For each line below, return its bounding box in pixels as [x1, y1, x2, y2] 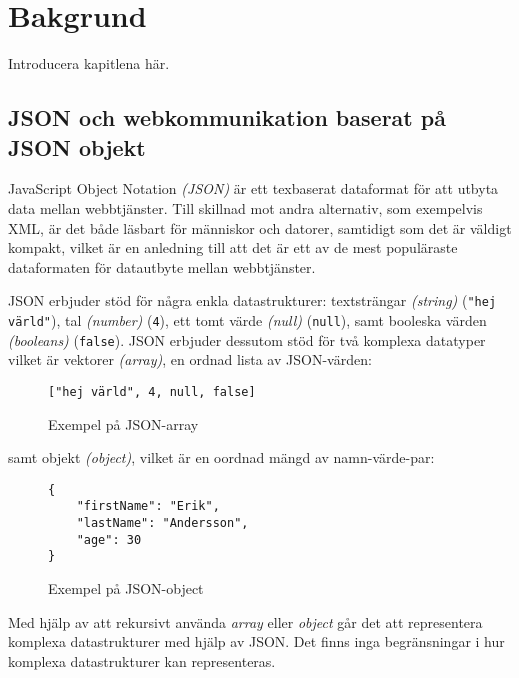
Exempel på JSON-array [48, 413, 199, 434]
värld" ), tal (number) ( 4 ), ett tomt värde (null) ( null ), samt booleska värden [8, 309, 487, 330]
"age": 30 [76, 532, 142, 547]
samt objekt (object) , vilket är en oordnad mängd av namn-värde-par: [8, 447, 435, 468]
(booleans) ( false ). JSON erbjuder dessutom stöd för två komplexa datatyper [8, 329, 486, 350]
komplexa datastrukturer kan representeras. [8, 650, 276, 671]
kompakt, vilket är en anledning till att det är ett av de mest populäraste [8, 237, 458, 258]
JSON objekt [8, 131, 146, 162]
